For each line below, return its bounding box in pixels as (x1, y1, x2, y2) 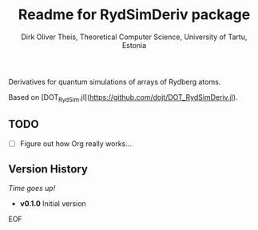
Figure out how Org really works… (19, 138, 132, 149)
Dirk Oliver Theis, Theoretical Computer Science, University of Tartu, (21, 32, 248, 42)
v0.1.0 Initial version (19, 199, 86, 208)
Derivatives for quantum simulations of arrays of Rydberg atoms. (8, 77, 221, 86)
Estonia (121, 40, 147, 50)
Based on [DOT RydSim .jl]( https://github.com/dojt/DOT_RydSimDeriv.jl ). (8, 92, 238, 104)
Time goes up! (8, 184, 56, 193)
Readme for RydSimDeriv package (18, 6, 251, 24)
